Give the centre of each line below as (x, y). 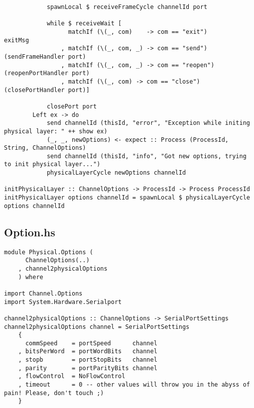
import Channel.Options (43, 293)
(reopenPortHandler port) (47, 73)
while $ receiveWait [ (84, 24)
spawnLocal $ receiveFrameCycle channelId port (127, 7)
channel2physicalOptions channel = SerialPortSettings (97, 327)
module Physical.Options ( (49, 252)
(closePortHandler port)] (47, 90)
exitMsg (17, 40)
